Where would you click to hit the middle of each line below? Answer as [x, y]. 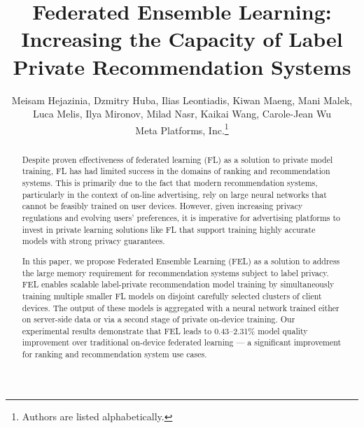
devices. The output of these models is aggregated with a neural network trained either [181, 307]
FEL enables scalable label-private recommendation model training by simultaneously [178, 284]
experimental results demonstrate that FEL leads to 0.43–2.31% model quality [165, 330]
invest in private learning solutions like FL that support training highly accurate [169, 229]
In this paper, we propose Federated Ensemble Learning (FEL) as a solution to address [181, 261]
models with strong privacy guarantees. [93, 241]
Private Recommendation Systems [182, 66]
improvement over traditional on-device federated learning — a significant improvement [182, 342]
